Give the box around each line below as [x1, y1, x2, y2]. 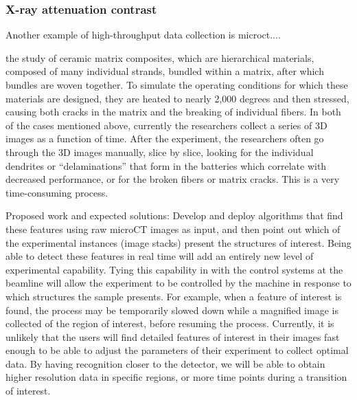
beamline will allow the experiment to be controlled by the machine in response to [5, 276, 352, 290]
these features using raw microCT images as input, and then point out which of [5, 221, 341, 236]
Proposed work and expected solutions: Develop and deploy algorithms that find [5, 208, 343, 223]
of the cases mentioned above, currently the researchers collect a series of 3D [5, 118, 327, 132]
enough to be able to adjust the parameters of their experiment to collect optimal [5, 343, 349, 357]
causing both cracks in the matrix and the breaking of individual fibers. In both [5, 104, 341, 119]
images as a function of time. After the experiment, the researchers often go [5, 131, 324, 146]
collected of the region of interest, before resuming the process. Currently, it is [5, 316, 334, 331]
